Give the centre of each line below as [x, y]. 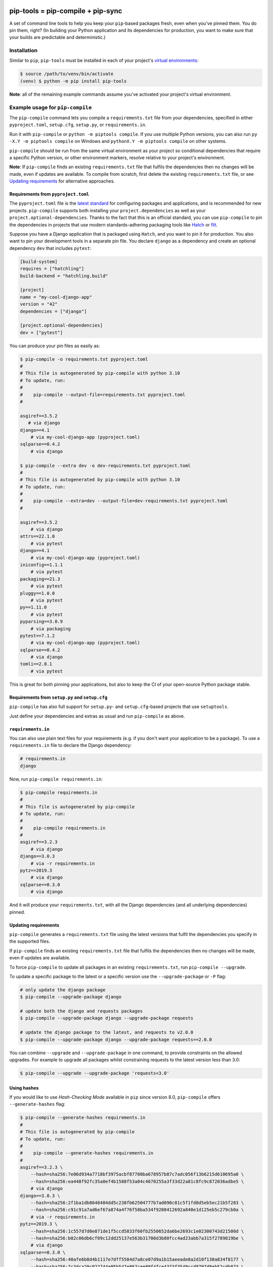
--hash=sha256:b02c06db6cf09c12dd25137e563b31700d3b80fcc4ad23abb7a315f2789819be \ [137, 1238]
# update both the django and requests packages [81, 1011]
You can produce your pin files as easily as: [55, 346]
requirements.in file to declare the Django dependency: [71, 746]
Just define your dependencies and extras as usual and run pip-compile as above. [97, 716]
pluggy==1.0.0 [37, 593]
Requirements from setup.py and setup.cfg [58, 697]
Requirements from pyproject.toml [49, 194]
